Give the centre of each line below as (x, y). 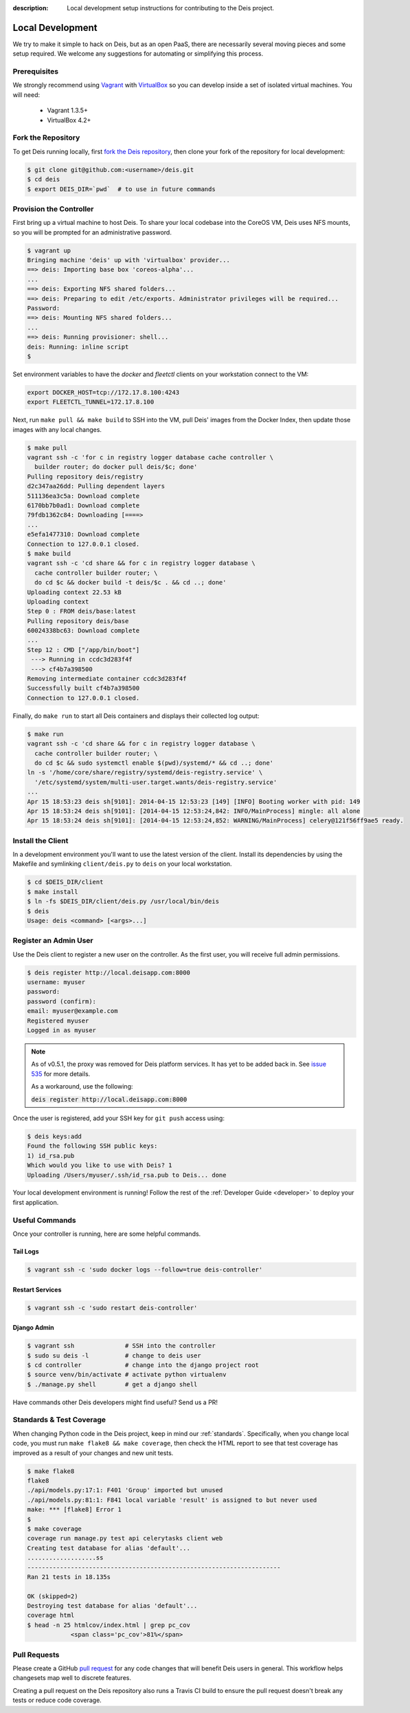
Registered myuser (58, 1021)
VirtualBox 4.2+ (69, 120)
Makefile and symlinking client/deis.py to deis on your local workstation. (123, 864)
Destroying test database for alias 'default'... (112, 1606)
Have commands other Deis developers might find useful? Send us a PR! (115, 1402)
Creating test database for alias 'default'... (109, 1548)
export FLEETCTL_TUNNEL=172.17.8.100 (91, 402)
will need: (26, 95)
